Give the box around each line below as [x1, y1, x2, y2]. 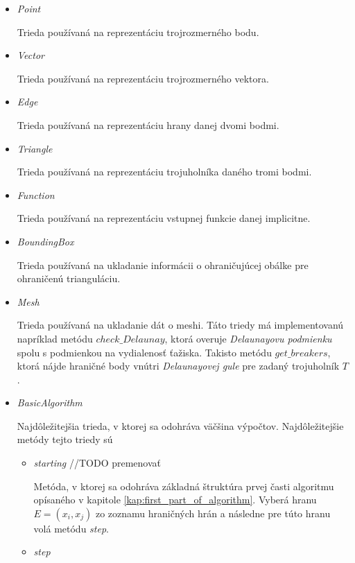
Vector [17, 48, 44, 62]
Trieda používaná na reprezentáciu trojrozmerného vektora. [17, 71, 269, 85]
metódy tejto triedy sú [17, 432, 113, 447]
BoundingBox [17, 234, 74, 248]
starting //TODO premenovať [33, 456, 162, 470]
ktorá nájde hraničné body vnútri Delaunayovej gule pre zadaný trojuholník [17, 358, 340, 373]
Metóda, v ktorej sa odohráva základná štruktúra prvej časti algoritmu [33, 478, 334, 493]
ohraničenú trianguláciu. [17, 271, 121, 286]
